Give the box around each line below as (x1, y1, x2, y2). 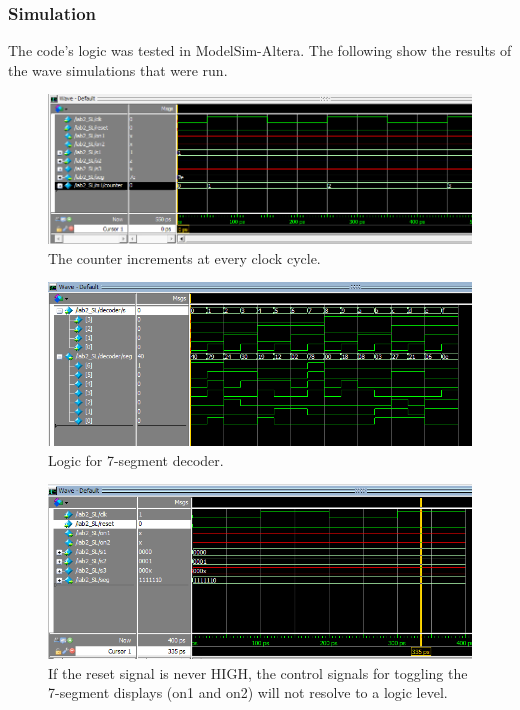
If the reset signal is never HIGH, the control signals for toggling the (48, 662, 468, 683)
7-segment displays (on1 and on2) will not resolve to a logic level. (48, 682, 448, 703)
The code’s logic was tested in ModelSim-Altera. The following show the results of (8, 40, 512, 61)
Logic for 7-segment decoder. (48, 449, 224, 470)
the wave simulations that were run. (8, 59, 228, 80)
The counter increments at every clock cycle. (48, 247, 321, 268)
